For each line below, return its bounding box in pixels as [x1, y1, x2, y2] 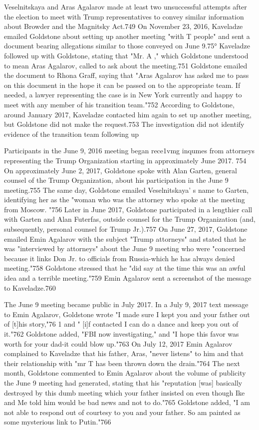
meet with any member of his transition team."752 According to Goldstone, [4, 99, 235, 109]
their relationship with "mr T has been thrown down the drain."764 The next [4, 358, 240, 368]
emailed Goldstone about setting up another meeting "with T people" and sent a [4, 30, 250, 41]
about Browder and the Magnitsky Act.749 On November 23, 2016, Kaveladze [4, 21, 243, 31]
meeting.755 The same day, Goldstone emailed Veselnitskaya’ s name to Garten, [4, 184, 249, 195]
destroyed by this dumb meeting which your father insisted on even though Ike [4, 387, 245, 398]
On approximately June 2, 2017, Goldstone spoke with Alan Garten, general [4, 165, 237, 175]
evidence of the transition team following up [4, 128, 139, 139]
